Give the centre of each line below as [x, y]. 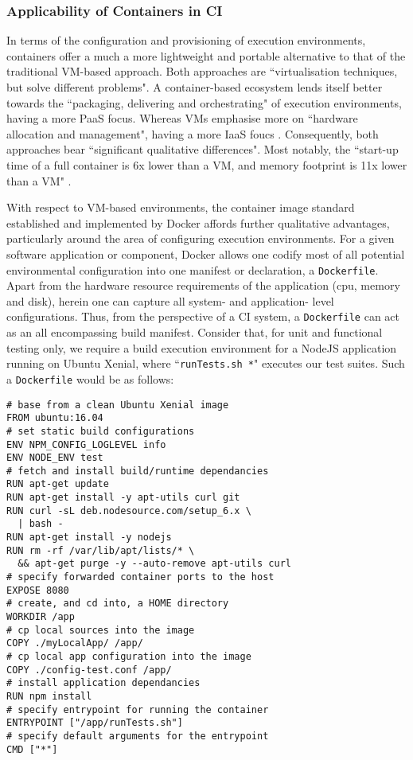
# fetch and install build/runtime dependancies [138, 471]
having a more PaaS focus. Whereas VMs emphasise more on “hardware [182, 118]
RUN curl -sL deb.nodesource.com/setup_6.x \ [129, 511]
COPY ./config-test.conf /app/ [89, 670]
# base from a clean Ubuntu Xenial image [118, 405]
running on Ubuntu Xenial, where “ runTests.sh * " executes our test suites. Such [206, 363]
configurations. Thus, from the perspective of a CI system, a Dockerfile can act [203, 316]
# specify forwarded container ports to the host [140, 577]
